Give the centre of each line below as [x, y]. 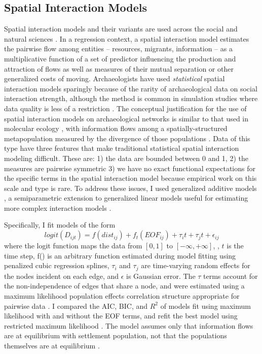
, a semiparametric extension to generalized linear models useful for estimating [126, 198]
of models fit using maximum [205, 305]
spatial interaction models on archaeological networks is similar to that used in [126, 118]
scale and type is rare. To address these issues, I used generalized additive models [130, 188]
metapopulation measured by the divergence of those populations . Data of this [127, 138]
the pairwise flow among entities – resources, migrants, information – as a [118, 49]
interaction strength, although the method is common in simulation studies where [131, 98]
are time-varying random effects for [196, 265]
